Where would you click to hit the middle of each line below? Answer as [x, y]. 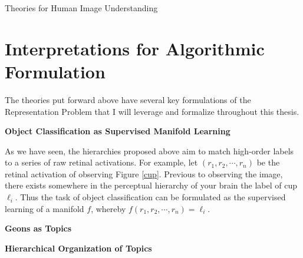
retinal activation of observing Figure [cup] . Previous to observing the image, [144, 173]
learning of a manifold [45, 208]
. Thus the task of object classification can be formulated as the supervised [150, 197]
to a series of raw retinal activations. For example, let [101, 162]
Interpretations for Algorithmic [135, 48]
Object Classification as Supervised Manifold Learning [118, 131]
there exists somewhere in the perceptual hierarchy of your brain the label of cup [151, 185]
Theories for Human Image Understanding [81, 8]
